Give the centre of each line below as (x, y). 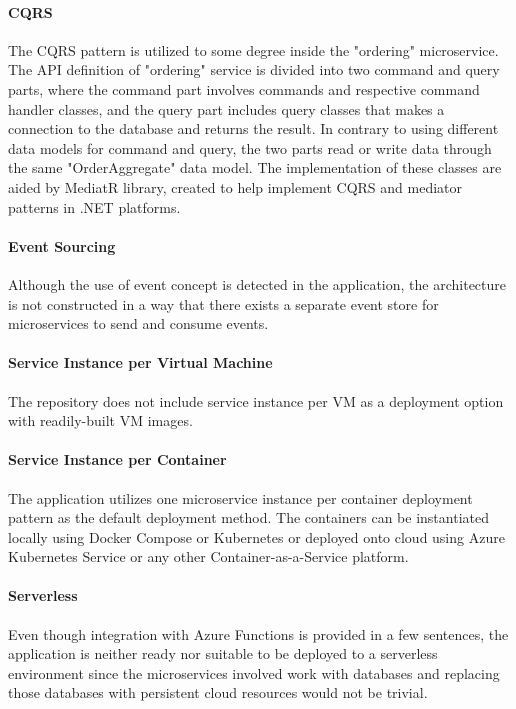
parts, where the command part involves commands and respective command (244, 88)
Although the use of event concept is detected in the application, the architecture (257, 283)
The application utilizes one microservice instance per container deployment (240, 497)
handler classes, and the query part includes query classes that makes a (226, 108)
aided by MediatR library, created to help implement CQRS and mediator (235, 186)
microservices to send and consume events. (138, 323)
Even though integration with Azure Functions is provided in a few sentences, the (258, 633)
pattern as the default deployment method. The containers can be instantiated (248, 517)
